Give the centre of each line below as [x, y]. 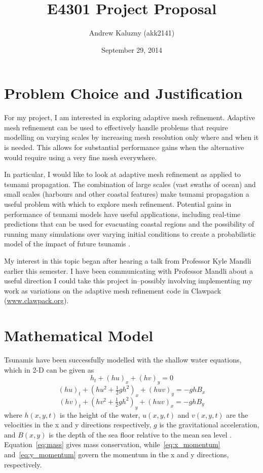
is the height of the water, [100, 414]
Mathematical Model [79, 335]
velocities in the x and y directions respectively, [78, 425]
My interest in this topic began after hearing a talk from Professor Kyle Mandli [128, 260]
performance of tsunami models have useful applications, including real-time [122, 214]
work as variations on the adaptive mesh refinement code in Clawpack [113, 290]
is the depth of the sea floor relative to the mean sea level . [140, 434]
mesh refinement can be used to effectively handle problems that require [116, 127]
